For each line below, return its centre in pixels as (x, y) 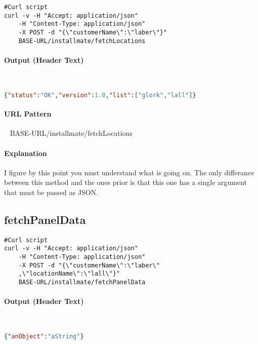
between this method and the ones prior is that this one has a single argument (126, 182)
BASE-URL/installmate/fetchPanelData (82, 282)
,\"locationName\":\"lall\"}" (69, 274)
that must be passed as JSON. (51, 192)
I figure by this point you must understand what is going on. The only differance (129, 172)
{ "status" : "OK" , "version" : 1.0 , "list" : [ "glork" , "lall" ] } (100, 95)
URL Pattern (28, 114)
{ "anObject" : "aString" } (44, 337)
